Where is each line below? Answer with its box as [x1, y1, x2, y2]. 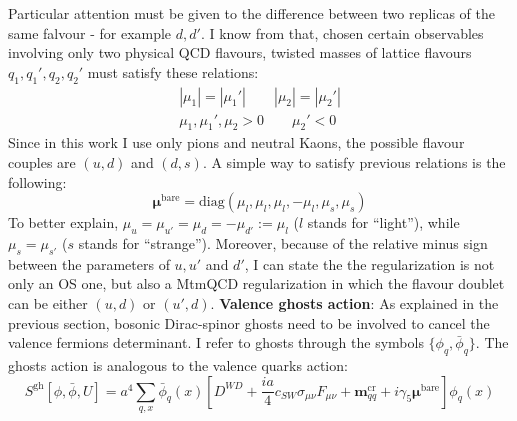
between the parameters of [8, 253, 170, 274]
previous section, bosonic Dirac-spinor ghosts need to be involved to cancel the [8, 312, 490, 333]
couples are [8, 152, 76, 173]
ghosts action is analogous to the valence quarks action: [8, 354, 348, 375]
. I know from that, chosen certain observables [200, 22, 484, 43]
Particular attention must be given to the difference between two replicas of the [8, 3, 495, 23]
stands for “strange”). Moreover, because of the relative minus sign [78, 233, 488, 254]
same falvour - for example [8, 22, 172, 43]
